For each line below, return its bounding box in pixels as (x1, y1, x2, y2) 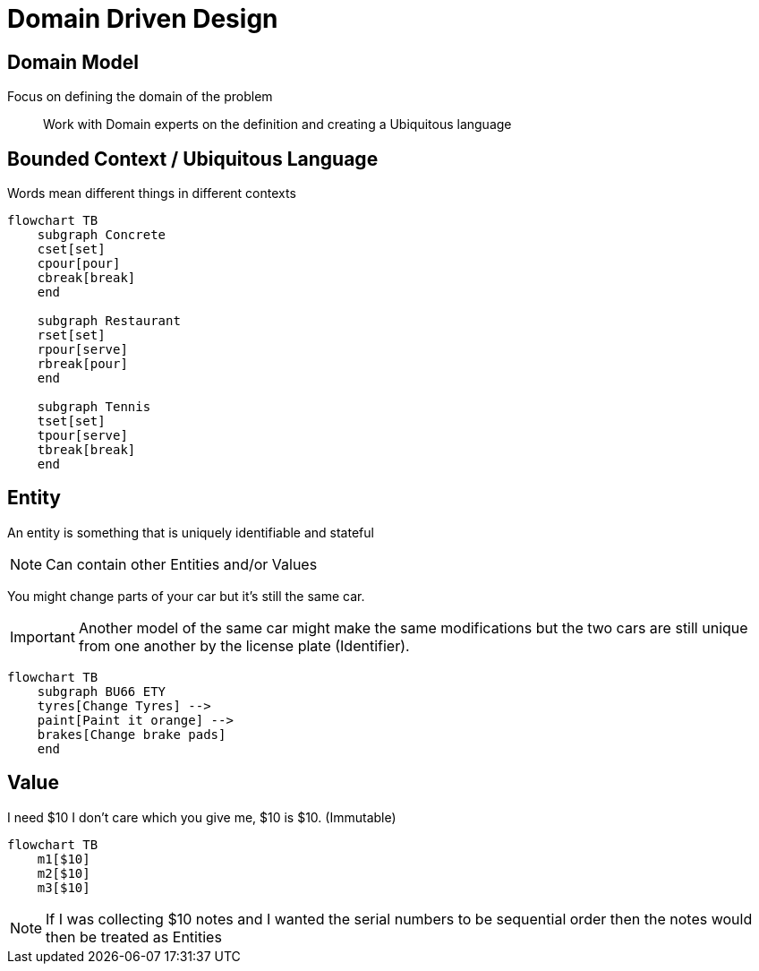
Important (10, 627, 75, 646)
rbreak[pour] (37, 357, 128, 372)
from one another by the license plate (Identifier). (78, 636, 410, 655)
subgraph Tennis (37, 400, 151, 415)
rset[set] (37, 328, 106, 343)
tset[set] (37, 414, 106, 429)
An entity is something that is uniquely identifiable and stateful (7, 524, 374, 540)
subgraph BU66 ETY (37, 683, 166, 699)
